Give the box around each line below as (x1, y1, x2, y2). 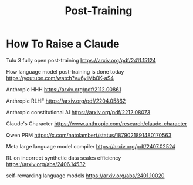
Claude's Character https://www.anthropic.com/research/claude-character (6, 120, 188, 127)
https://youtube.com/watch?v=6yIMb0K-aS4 (6, 74, 114, 81)
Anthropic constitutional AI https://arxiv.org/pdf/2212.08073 (6, 108, 151, 115)
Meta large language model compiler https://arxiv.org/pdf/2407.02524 (6, 143, 176, 150)
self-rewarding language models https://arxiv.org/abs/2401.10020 (6, 172, 165, 179)
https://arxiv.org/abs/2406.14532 (6, 160, 86, 167)
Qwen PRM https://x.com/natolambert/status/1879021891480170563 (6, 131, 172, 138)
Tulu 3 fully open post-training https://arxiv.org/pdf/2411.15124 (6, 57, 157, 64)
